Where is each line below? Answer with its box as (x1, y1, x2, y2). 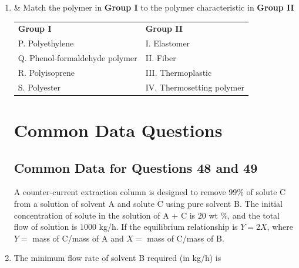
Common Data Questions (14, 118, 223, 142)
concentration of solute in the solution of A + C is (14, 209, 196, 221)
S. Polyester (18, 81, 61, 93)
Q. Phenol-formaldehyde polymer (18, 52, 137, 64)
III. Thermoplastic (145, 66, 212, 78)
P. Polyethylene (18, 37, 74, 49)
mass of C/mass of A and (32, 232, 124, 244)
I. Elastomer (145, 37, 190, 49)
